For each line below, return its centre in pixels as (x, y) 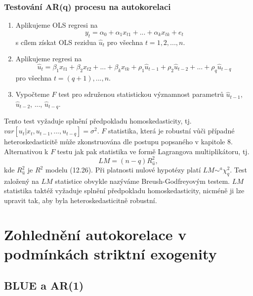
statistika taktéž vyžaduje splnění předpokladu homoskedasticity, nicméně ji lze (124, 190)
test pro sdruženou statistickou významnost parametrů (141, 94)
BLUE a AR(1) (44, 285)
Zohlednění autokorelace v (95, 234)
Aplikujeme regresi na (49, 59)
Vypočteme (32, 94)
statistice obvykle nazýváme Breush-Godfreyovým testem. (142, 181)
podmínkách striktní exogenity (110, 253)
